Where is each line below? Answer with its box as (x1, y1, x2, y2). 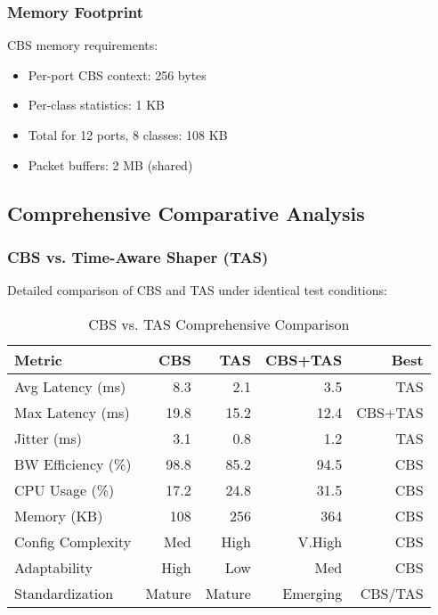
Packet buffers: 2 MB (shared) (28, 155, 193, 174)
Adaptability (14, 556, 93, 578)
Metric (14, 348, 62, 370)
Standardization (14, 582, 114, 603)
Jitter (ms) (14, 427, 82, 448)
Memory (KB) (14, 504, 103, 526)
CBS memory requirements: (7, 36, 158, 54)
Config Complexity (14, 530, 132, 552)
